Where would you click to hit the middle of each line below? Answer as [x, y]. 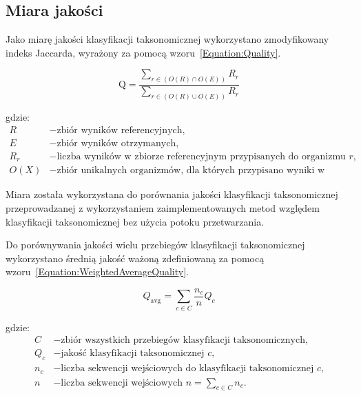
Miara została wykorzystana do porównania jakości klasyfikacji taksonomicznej [172, 194]
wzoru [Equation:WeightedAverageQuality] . [97, 271]
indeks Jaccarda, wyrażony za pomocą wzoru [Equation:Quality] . [143, 52]
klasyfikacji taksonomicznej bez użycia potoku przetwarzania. [135, 221]
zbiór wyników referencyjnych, [121, 130]
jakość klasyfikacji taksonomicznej [133, 354]
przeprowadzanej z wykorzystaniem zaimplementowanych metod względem [163, 207]
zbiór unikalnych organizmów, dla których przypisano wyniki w [191, 171]
